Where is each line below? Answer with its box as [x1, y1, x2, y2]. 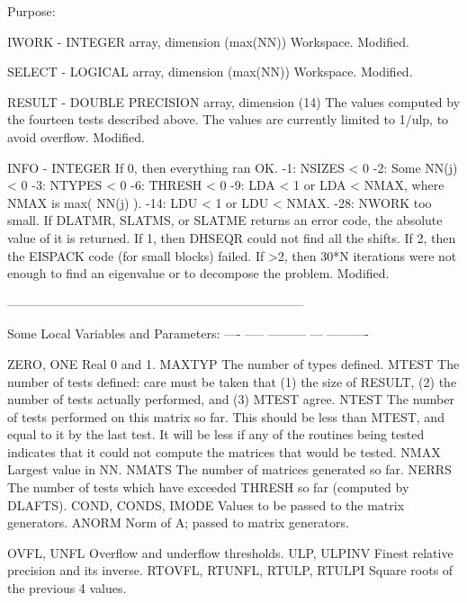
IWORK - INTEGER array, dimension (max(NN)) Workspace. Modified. [7, 31, 409, 50]
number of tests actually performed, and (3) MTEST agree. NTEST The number [7, 390, 454, 409]
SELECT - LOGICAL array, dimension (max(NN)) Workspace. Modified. [7, 62, 413, 81]
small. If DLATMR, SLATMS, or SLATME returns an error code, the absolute [7, 211, 443, 229]
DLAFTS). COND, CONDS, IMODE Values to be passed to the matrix [7, 495, 405, 514]
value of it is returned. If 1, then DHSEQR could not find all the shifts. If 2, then [7, 228, 456, 247]
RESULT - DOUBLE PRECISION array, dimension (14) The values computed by [7, 92, 461, 111]
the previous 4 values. [7, 579, 127, 598]
